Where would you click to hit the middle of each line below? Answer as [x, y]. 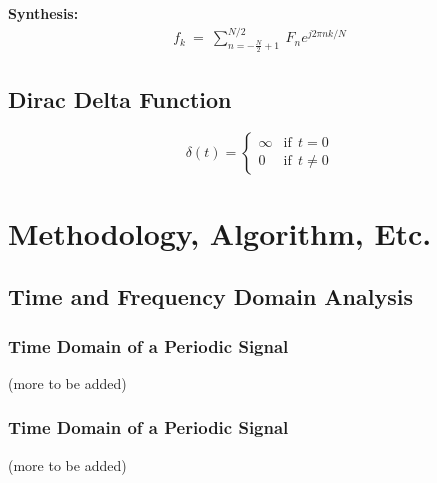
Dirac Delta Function [120, 98]
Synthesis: [43, 13]
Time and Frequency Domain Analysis [210, 296]
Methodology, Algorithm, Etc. [220, 232]
